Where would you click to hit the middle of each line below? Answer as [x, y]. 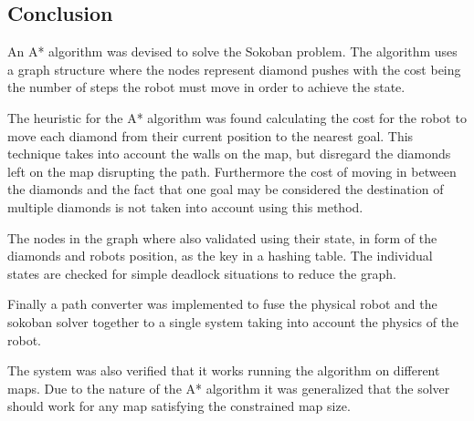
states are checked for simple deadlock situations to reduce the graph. [202, 273]
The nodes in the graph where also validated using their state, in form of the [222, 237]
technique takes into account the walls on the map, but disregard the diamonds [229, 154]
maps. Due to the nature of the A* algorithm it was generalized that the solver [229, 388]
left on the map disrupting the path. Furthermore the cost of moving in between [232, 171]
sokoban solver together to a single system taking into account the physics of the [233, 321]
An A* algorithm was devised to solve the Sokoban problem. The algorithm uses [232, 51]
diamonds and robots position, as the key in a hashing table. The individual [220, 256]
